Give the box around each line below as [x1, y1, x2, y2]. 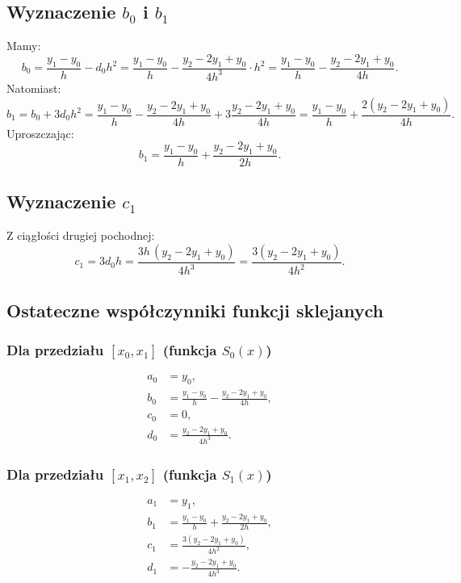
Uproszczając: [6, 124, 74, 141]
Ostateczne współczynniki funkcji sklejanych [6, 297, 384, 322]
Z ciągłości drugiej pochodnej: [6, 227, 155, 244]
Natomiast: [6, 79, 61, 96]
